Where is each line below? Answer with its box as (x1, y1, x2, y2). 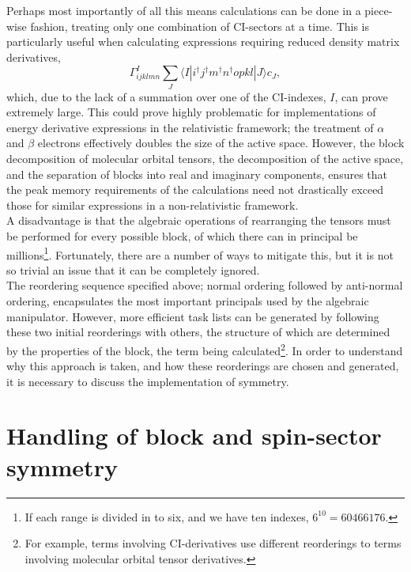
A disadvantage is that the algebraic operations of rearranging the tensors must (6, 212, 391, 229)
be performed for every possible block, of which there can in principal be (6, 228, 358, 244)
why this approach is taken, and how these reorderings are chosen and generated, (6, 358, 399, 374)
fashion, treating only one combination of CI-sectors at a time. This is (30, 17, 370, 34)
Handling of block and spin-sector (6, 419, 382, 452)
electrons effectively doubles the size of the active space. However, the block (37, 134, 405, 151)
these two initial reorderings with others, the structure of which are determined (6, 324, 390, 340)
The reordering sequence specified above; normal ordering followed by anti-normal (6, 277, 403, 294)
